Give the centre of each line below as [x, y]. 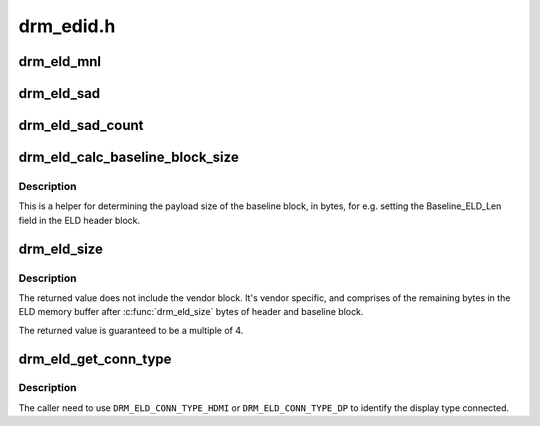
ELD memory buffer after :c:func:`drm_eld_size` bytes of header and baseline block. [191, 312]
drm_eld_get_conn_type [95, 358]
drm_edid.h [67, 26]
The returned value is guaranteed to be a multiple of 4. [131, 330]
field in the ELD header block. [79, 220]
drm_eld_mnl [60, 61]
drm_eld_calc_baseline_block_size [128, 157]
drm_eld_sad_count [81, 125]
